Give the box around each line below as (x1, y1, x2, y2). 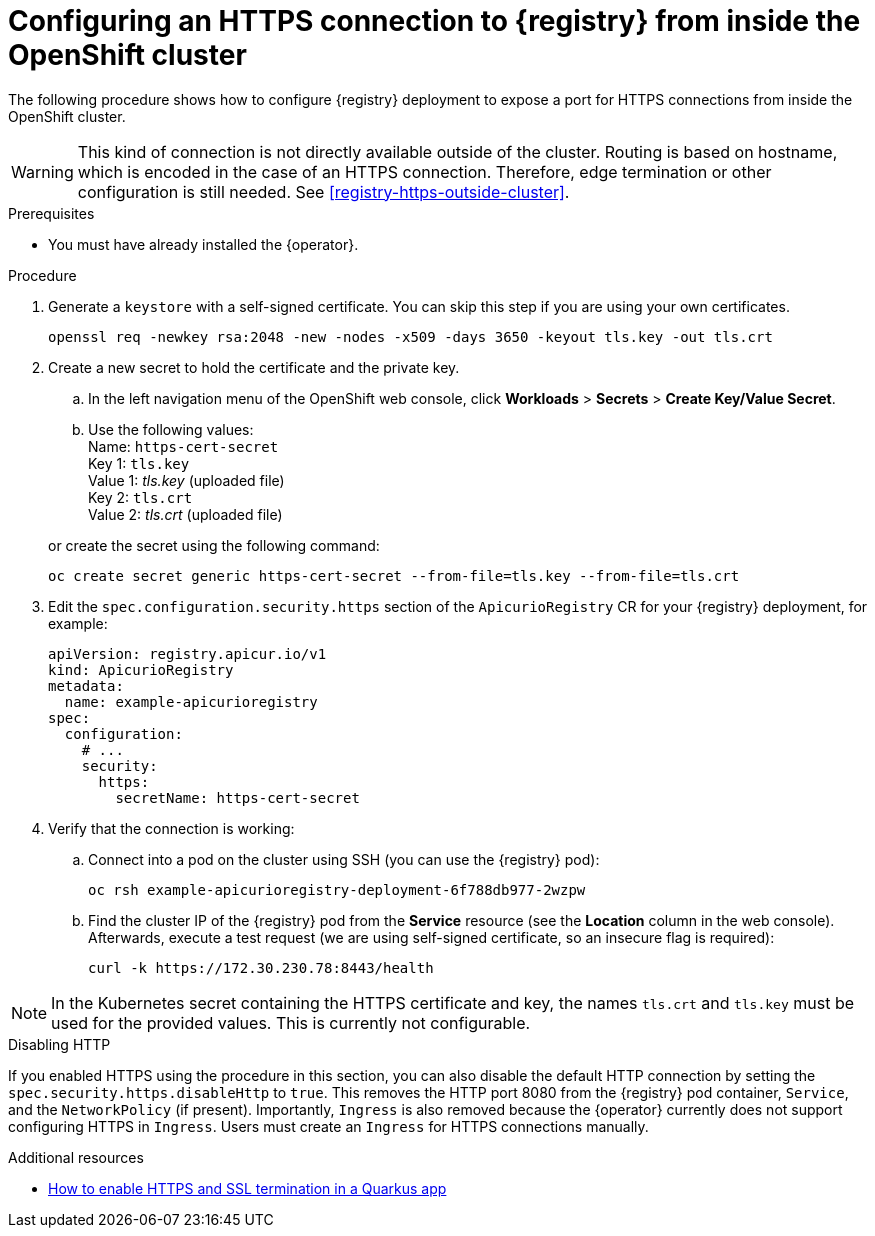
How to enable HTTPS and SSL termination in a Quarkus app (48, 1179, 447, 1197)
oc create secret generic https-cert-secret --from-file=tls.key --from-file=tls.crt (48, 567, 740, 584)
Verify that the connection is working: (48, 819, 295, 837)
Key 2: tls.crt (88, 488, 193, 506)
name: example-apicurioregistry (64, 693, 318, 710)
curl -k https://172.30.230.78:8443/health (88, 959, 434, 976)
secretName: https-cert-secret (115, 789, 360, 806)
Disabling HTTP (8, 1035, 111, 1053)
